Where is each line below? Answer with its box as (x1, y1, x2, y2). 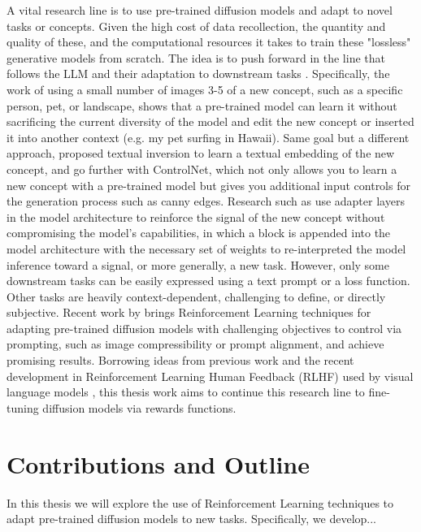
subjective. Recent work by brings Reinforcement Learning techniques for (7, 304, 371, 321)
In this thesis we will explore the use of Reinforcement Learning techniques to (7, 494, 394, 511)
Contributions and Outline (7, 447, 310, 480)
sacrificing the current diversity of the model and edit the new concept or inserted (7, 113, 414, 130)
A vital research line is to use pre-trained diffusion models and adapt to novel (7, 2, 393, 18)
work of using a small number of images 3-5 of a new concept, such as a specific (7, 80, 403, 97)
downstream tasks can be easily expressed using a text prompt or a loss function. (7, 272, 410, 289)
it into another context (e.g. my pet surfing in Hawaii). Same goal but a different (7, 128, 410, 145)
